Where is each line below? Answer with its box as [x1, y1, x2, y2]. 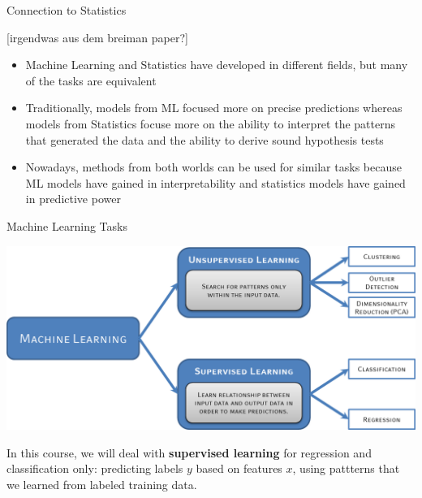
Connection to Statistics [6, 2, 127, 18]
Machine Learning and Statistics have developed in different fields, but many [25, 56, 408, 73]
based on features [196, 460, 282, 477]
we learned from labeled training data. [6, 475, 197, 492]
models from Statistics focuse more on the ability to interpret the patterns [25, 115, 395, 132]
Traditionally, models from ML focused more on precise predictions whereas [25, 99, 403, 116]
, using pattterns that [292, 460, 400, 477]
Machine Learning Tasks [6, 217, 127, 234]
